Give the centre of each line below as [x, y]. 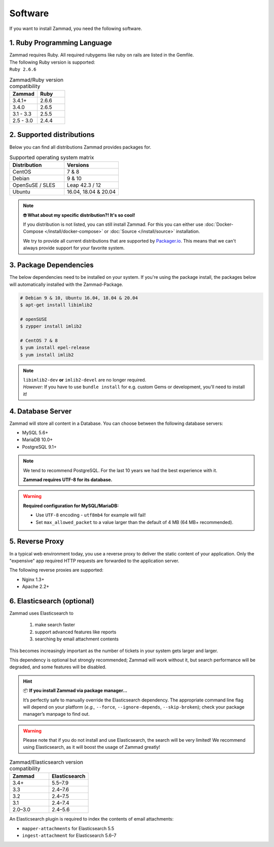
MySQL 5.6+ [35, 433]
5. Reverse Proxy [37, 542]
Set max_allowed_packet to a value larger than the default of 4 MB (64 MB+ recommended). [134, 522]
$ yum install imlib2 [47, 355]
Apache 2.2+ [36, 587]
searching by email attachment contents [77, 639]
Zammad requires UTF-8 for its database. [68, 480]
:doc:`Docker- [219, 224]
